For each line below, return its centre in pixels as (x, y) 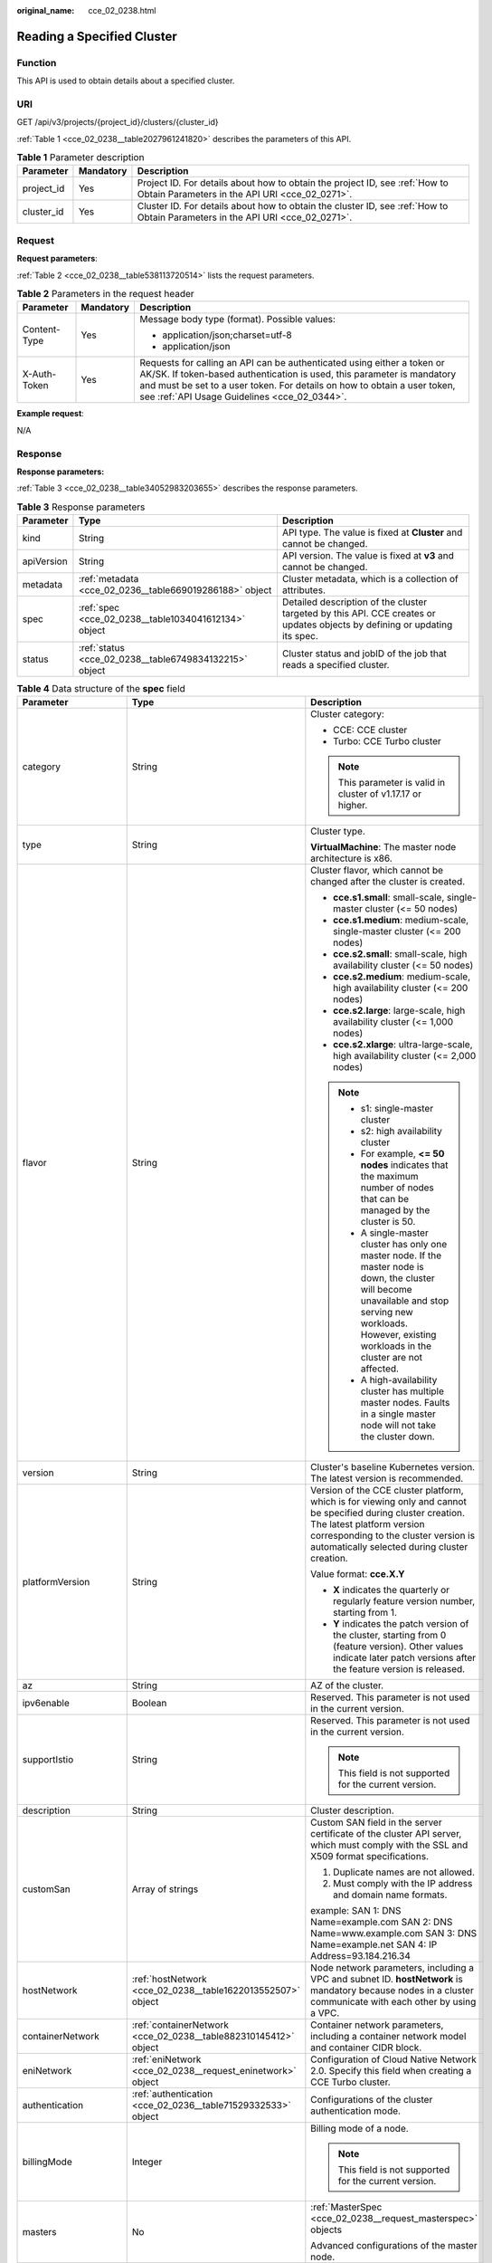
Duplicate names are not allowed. (404, 1872)
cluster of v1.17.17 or (380, 794)
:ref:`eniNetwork (166, 2059)
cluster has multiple (402, 1391)
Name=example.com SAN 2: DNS (382, 1922)
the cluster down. (397, 1437)
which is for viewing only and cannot (389, 1502)
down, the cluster (397, 1278)
